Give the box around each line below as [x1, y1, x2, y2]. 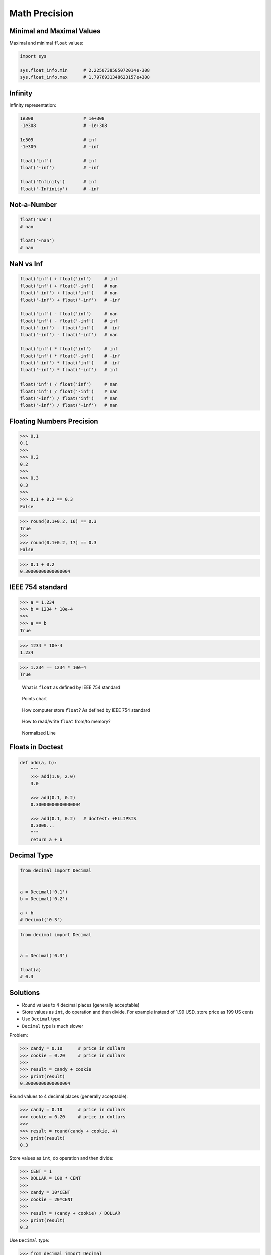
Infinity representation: [9, 102, 56, 108]
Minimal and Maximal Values [9, 27, 101, 35]
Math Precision [9, 8, 74, 19]
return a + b [30, 836, 63, 842]
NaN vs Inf [9, 260, 43, 268]
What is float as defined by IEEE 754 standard [22, 684, 120, 690]
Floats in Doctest [9, 743, 64, 751]
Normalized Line [22, 730, 56, 736]
